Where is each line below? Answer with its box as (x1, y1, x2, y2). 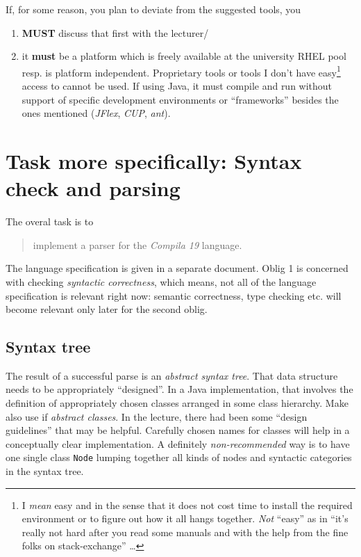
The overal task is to (6, 214, 94, 229)
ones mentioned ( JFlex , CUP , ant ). (22, 106, 171, 120)
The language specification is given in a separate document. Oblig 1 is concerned (6, 261, 349, 275)
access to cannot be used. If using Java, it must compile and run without (22, 79, 333, 93)
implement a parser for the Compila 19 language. (33, 237, 242, 252)
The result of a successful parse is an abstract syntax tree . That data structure (6, 368, 338, 382)
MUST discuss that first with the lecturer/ (22, 25, 209, 40)
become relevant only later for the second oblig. (6, 302, 208, 316)
